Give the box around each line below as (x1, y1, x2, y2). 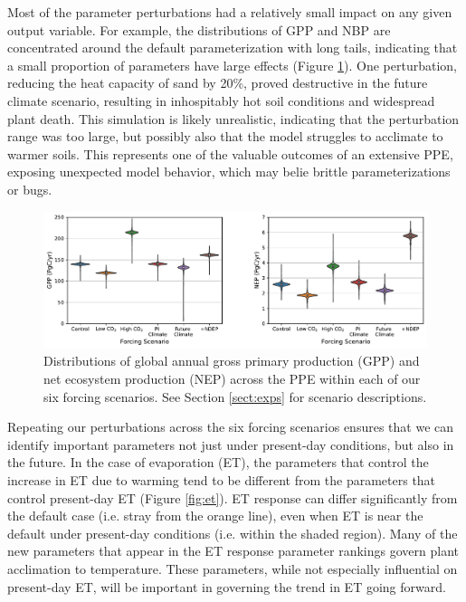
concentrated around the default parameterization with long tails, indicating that (7, 38, 458, 57)
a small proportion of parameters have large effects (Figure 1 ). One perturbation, (7, 55, 457, 74)
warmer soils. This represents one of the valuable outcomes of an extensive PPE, (7, 144, 453, 163)
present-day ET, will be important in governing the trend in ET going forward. (7, 577, 446, 596)
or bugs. (7, 179, 52, 198)
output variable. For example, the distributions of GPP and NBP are (7, 20, 391, 39)
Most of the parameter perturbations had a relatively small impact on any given (7, 3, 452, 21)
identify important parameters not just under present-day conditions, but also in (7, 435, 454, 454)
